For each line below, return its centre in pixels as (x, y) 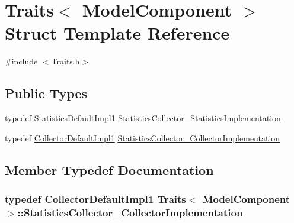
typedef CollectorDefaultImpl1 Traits (95, 199)
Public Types (46, 93)
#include (21, 61)
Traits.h (65, 61)
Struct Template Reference (117, 33)
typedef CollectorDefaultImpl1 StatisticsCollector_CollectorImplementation (143, 138)
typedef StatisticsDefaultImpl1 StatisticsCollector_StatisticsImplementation (143, 118)
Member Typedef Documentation (109, 169)
